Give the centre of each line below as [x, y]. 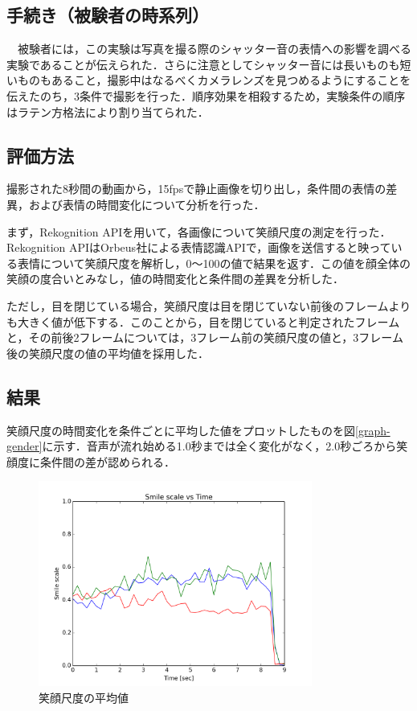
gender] [25, 446]
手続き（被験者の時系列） [108, 15]
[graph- [373, 430]
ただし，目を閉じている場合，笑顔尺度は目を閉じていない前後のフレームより [209, 305]
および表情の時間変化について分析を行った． [147, 204]
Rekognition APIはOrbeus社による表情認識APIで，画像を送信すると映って [199, 247]
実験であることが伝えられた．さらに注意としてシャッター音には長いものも [203, 64]
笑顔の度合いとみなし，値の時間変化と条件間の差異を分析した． [175, 279]
